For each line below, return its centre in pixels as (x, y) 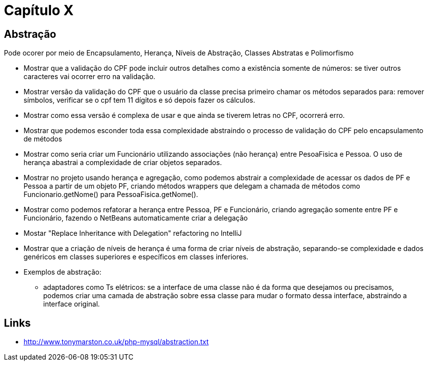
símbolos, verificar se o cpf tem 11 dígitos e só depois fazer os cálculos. (139, 100)
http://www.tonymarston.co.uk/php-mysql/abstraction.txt (116, 342)
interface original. (72, 304)
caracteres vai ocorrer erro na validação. (90, 77)
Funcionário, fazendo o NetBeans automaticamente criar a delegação (136, 218)
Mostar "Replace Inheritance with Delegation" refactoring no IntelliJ (133, 233)
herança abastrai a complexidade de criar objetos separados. (123, 163)
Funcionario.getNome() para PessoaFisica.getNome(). (111, 195)
